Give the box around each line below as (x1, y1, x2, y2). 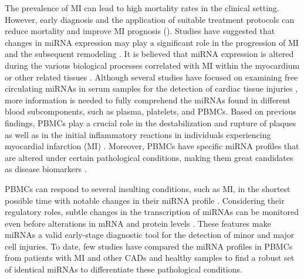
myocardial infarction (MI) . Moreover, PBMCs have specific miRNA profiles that (5, 140, 299, 152)
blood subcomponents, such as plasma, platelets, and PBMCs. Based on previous (5, 105, 296, 117)
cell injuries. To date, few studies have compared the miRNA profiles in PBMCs (5, 240, 293, 252)
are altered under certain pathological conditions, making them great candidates (5, 151, 293, 163)
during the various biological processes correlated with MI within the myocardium (5, 59, 300, 71)
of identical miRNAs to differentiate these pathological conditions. (5, 263, 242, 275)
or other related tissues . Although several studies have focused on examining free (5, 70, 298, 83)
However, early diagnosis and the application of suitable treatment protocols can (5, 13, 295, 25)
